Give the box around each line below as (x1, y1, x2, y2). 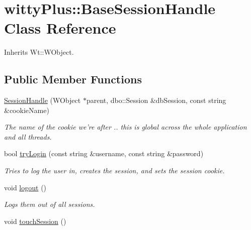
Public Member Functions (4, 71, 142, 87)
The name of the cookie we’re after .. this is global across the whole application (4, 122, 247, 132)
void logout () (4, 182, 47, 192)
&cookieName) (4, 104, 49, 115)
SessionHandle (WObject (4, 95, 81, 105)
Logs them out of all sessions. (4, 199, 95, 209)
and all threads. (4, 131, 52, 142)
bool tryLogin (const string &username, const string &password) (4, 148, 204, 159)
